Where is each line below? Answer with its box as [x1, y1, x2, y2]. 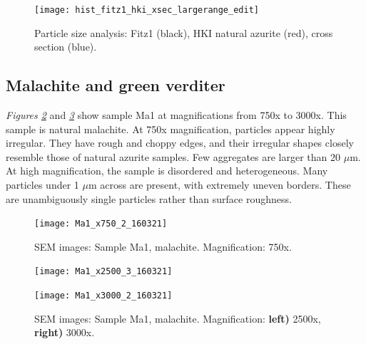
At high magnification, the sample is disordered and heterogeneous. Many [6, 163, 328, 178]
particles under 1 [6, 177, 79, 192]
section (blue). [34, 39, 97, 54]
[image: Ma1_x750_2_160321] [34, 219, 168, 229]
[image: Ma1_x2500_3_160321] [34, 266, 173, 277]
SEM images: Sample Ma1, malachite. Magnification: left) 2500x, [34, 311, 321, 325]
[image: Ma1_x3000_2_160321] [34, 291, 173, 301]
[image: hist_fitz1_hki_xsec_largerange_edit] [34, 5, 259, 15]
